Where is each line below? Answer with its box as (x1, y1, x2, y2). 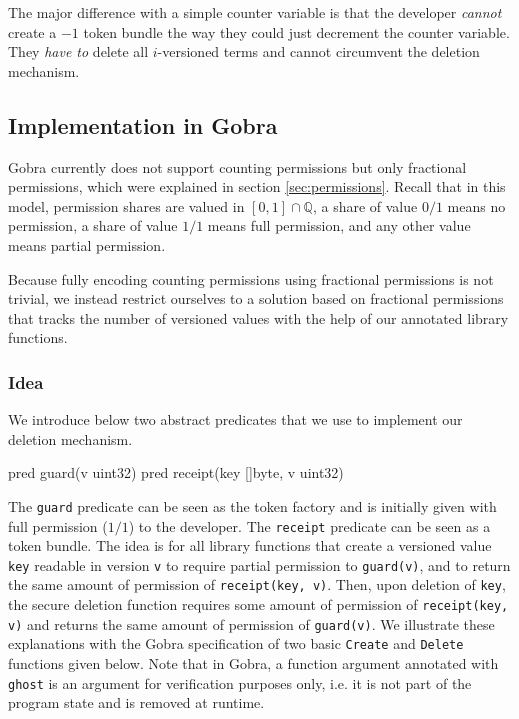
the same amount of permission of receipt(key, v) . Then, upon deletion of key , (8, 574, 506, 595)
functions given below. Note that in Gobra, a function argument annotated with (8, 653, 499, 674)
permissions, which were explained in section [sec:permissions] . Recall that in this (8, 176, 506, 197)
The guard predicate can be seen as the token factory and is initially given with (8, 495, 497, 516)
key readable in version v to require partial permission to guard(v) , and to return (8, 554, 511, 575)
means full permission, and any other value (207, 215, 471, 236)
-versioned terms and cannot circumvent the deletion (157, 41, 480, 62)
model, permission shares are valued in (8, 195, 245, 216)
